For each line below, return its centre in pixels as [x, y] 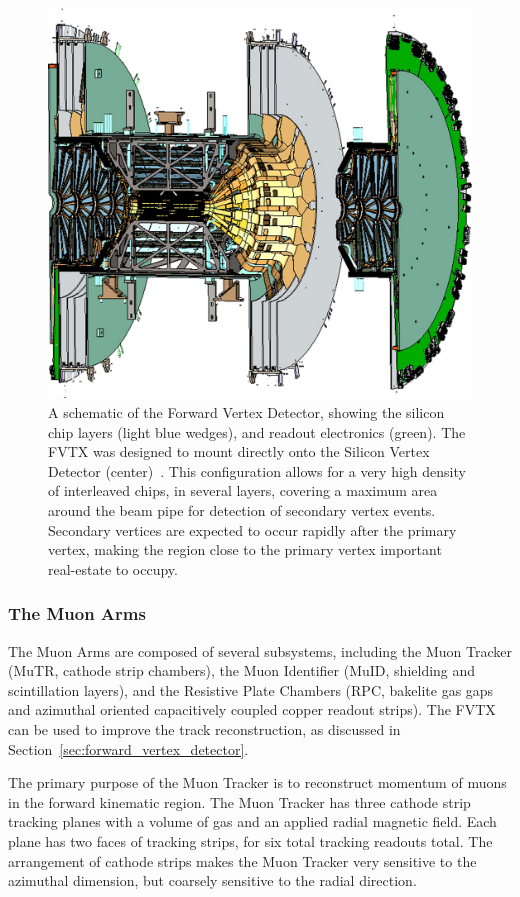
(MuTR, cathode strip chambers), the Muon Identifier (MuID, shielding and [242, 670]
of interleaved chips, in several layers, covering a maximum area [243, 490]
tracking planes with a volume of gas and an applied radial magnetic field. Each [252, 821]
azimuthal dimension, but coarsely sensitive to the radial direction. [212, 880]
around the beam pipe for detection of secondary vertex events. [242, 510]
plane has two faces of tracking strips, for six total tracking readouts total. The [250, 840]
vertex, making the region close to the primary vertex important [245, 549]
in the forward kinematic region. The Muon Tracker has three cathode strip [239, 801]
